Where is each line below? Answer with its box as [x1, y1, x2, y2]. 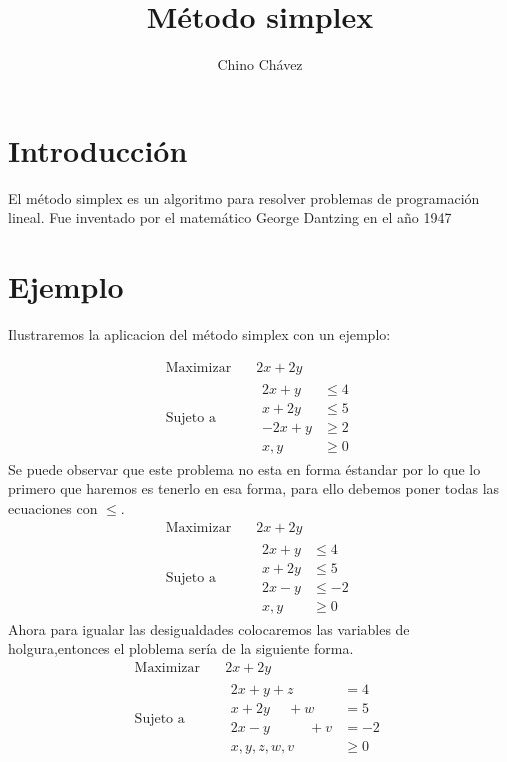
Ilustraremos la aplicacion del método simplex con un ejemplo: [8, 323, 391, 344]
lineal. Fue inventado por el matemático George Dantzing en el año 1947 [8, 207, 452, 228]
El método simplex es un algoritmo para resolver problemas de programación [8, 187, 480, 208]
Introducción [8, 129, 188, 170]
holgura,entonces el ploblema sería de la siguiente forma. [8, 638, 354, 659]
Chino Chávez [217, 54, 303, 75]
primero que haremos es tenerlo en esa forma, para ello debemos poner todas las [8, 478, 500, 499]
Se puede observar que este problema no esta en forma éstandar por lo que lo [8, 458, 481, 479]
